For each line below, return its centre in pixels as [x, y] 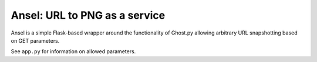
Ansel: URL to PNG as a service [88, 15]
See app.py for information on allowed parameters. [73, 51]
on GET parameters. [35, 40]
